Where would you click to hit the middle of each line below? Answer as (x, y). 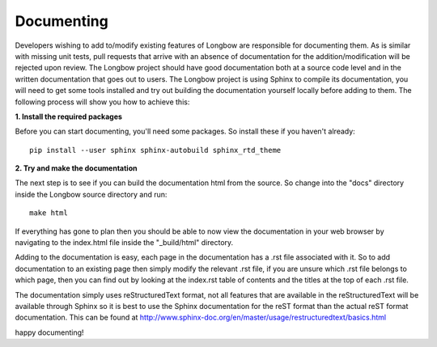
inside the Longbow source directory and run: (91, 194)
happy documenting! (49, 332)
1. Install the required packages (69, 116)
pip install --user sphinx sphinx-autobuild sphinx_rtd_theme (155, 150)
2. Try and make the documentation (76, 168)
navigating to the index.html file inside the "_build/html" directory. (124, 243)
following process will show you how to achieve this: (102, 102)
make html (49, 213)
